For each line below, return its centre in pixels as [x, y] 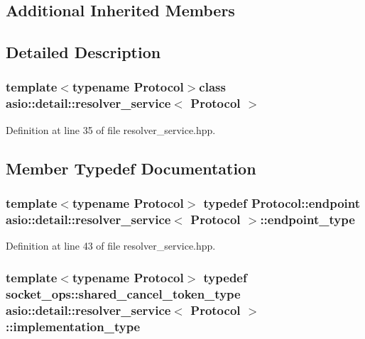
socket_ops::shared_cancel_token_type [123, 293]
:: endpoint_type [307, 219]
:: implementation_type [73, 326]
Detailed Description [83, 52]
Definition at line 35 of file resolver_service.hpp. [111, 129]
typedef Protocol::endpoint [282, 203]
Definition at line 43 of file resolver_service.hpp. [111, 246]
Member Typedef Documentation [131, 168]
